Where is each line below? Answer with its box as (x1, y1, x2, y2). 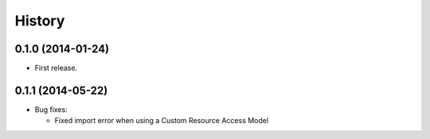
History (14, 12, 65, 29)
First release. (34, 64, 78, 73)
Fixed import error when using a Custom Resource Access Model (54, 116, 269, 125)
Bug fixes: (34, 104, 68, 114)
